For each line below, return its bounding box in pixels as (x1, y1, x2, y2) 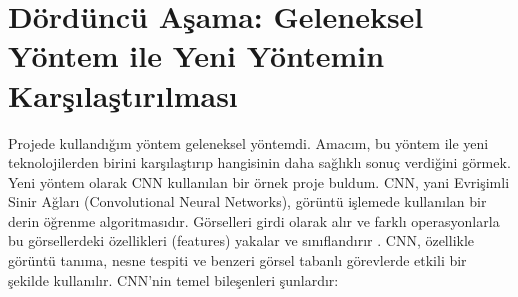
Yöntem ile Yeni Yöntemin (8, 35, 385, 76)
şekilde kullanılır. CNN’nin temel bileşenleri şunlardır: (8, 269, 339, 290)
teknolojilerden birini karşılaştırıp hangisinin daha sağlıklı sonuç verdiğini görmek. (8, 152, 511, 173)
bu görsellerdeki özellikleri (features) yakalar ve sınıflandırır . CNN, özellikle (8, 230, 475, 251)
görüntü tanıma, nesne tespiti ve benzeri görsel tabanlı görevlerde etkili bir (8, 250, 467, 271)
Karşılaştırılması (8, 74, 238, 115)
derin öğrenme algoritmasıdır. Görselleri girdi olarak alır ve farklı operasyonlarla (8, 210, 500, 231)
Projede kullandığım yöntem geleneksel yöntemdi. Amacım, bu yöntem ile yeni (8, 132, 489, 153)
